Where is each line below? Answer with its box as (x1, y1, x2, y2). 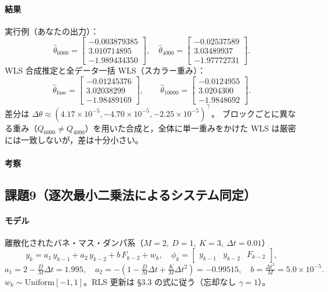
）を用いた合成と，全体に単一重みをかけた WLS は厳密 (85, 121, 296, 134)
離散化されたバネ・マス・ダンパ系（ (5, 236, 144, 248)
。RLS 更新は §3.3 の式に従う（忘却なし (83, 275, 236, 287)
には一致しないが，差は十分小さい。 (5, 134, 144, 146)
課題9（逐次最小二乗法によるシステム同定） (5, 185, 256, 203)
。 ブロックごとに (211, 107, 280, 119)
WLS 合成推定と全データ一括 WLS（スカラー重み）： (5, 64, 206, 77)
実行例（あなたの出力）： (5, 25, 99, 37)
